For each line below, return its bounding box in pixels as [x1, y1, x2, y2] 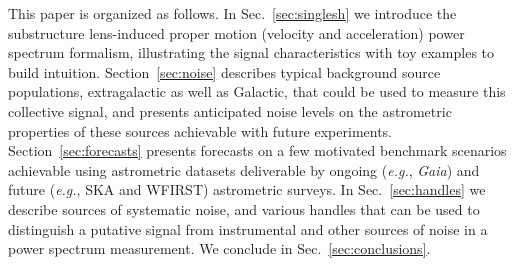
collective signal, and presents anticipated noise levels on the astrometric [8, 100, 452, 121]
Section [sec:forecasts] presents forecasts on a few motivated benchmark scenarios [8, 140, 507, 161]
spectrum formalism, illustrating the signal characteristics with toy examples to [8, 42, 495, 63]
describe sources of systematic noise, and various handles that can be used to [8, 198, 480, 219]
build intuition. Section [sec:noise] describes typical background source [8, 61, 441, 82]
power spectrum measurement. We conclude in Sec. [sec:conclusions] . [8, 238, 431, 259]
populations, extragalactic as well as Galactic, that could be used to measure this [8, 81, 506, 102]
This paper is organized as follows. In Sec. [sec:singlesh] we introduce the [8, 3, 457, 23]
